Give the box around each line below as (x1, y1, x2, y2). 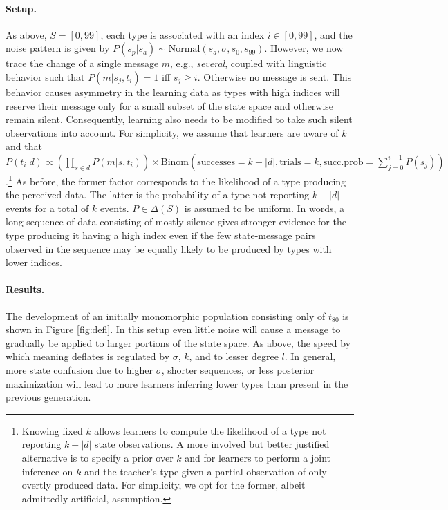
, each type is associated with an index (100, 27, 265, 41)
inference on (21, 464, 73, 478)
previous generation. (6, 390, 91, 404)
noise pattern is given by (6, 41, 110, 55)
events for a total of (6, 200, 89, 215)
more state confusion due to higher (6, 362, 153, 377)
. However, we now (264, 41, 344, 55)
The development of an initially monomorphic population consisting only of (6, 308, 326, 323)
